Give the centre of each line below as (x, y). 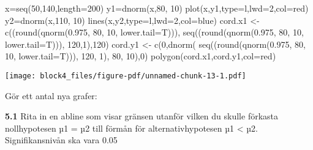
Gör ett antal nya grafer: (51, 95)
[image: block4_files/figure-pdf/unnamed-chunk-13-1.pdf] (126, 76)
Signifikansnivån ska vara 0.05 (61, 140)
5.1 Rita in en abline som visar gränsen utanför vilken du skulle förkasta (142, 116)
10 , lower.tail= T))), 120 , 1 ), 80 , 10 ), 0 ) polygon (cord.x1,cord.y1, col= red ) (141, 56)
